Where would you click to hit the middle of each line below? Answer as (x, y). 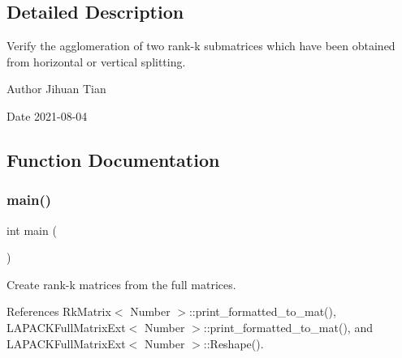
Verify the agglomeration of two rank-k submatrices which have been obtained (201, 46)
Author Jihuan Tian (56, 89)
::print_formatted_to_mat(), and (288, 327)
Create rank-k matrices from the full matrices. (121, 284)
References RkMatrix (59, 311)
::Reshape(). (233, 343)
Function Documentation (113, 159)
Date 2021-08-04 (47, 115)
